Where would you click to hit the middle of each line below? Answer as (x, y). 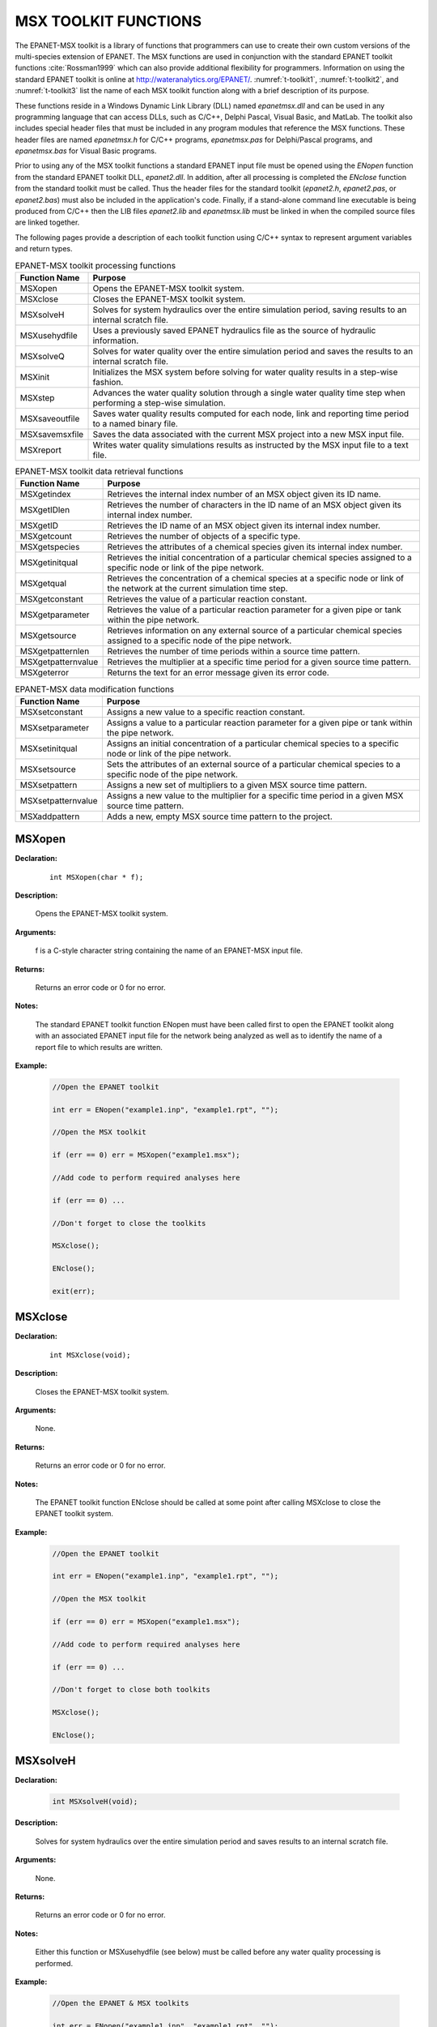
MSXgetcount (46, 537)
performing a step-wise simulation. (159, 403)
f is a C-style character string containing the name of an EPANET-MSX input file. (169, 951)
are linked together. (47, 222)
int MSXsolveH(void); (95, 1802)
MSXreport (41, 450)
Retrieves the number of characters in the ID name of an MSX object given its (255, 505)
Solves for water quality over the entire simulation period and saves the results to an (253, 351)
